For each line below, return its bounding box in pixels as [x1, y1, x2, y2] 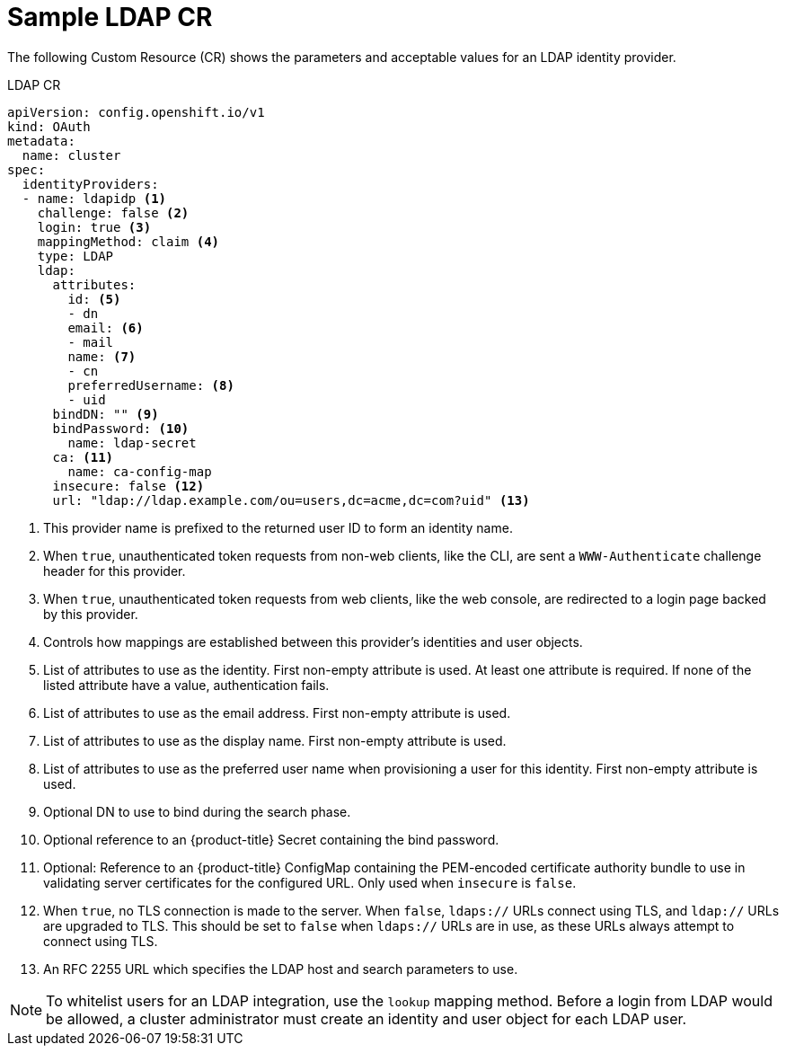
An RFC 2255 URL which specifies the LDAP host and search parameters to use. [43, 960, 518, 977]
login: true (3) [37, 219, 152, 234]
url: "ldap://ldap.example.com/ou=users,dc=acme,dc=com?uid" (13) [52, 492, 530, 508]
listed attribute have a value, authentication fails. [43, 677, 330, 693]
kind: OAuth [7, 119, 91, 134]
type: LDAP [37, 248, 114, 263]
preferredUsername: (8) [67, 377, 234, 393]
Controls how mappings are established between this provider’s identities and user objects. [43, 633, 583, 650]
